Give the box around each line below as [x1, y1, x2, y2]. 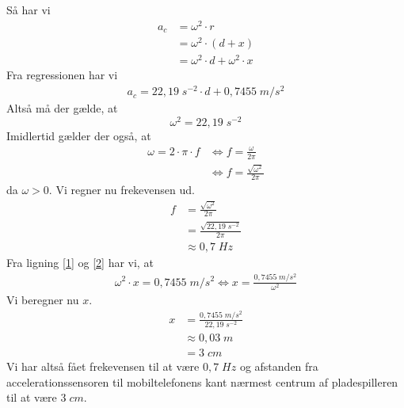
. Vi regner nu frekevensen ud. [48, 181, 195, 198]
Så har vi [6, 2, 51, 17]
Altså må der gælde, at [6, 100, 118, 116]
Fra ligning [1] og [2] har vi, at [6, 254, 154, 271]
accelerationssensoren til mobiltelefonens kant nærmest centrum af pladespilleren [6, 373, 398, 390]
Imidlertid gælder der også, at [6, 127, 151, 143]
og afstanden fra [239, 358, 318, 375]
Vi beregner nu [6, 292, 79, 308]
